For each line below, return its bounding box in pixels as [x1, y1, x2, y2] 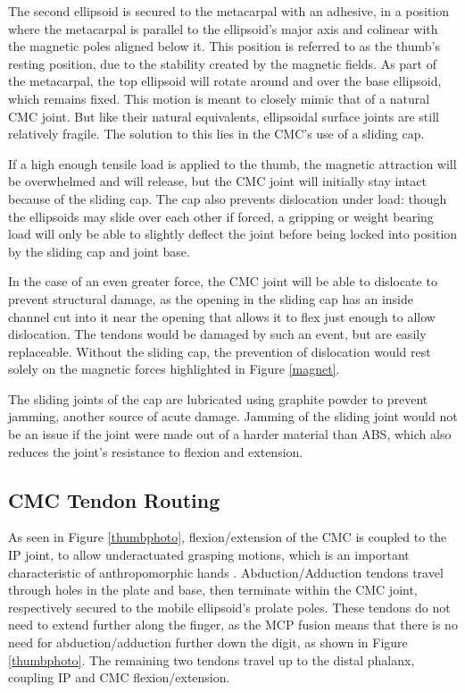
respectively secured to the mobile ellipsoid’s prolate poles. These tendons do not [8, 597, 451, 616]
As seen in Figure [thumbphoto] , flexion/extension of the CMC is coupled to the [8, 528, 447, 546]
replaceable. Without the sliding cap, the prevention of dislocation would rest [8, 342, 431, 360]
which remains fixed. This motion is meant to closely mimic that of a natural [8, 89, 430, 107]
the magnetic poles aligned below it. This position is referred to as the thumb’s [8, 37, 440, 55]
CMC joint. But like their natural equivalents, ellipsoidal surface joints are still [8, 106, 439, 125]
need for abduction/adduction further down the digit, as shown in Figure [8, 633, 408, 652]
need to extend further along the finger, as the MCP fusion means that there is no [8, 615, 458, 634]
